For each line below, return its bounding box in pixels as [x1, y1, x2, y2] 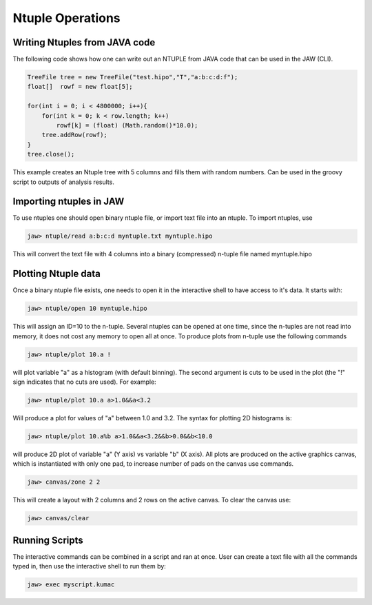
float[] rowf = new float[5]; [27, 83, 134, 91]
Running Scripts [12, 534, 83, 546]
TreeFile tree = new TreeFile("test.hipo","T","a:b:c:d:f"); [27, 73, 238, 81]
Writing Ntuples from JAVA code [12, 37, 156, 48]
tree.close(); [27, 150, 75, 158]
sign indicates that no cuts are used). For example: [12, 378, 156, 386]
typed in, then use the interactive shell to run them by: [12, 562, 167, 571]
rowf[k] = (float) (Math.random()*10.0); [56, 121, 198, 129]
